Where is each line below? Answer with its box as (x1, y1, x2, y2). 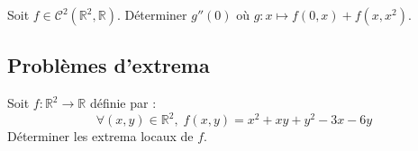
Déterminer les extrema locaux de (7, 127, 194, 146)
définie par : (89, 93, 157, 112)
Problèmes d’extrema (7, 51, 210, 79)
